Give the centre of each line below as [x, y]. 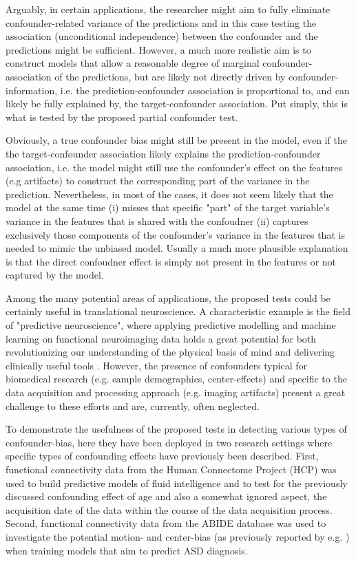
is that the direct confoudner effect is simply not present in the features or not [171, 261]
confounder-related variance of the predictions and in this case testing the [161, 22]
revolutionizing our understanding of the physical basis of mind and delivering [170, 352]
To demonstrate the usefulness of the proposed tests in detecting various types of [176, 429]
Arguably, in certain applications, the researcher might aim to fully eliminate [168, 9]
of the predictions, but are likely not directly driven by [170, 76]
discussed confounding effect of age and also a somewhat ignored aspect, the [166, 496]
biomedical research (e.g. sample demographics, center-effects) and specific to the [176, 379]
